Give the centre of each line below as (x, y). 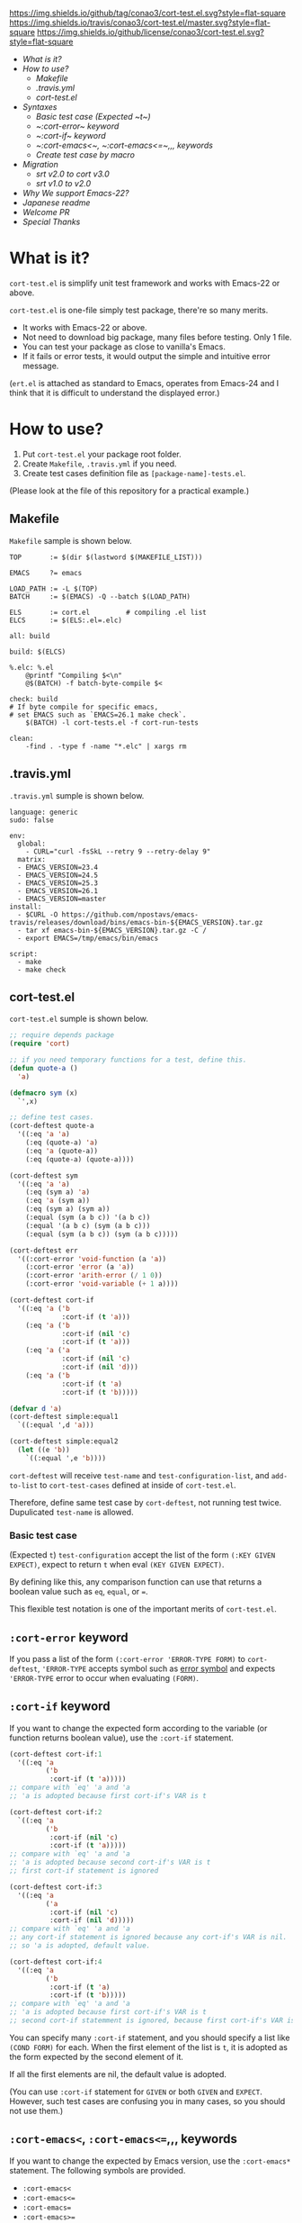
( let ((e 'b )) (44, 1450)
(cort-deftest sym (44, 1175)
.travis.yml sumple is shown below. (77, 795)
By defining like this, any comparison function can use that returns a (136, 1582)
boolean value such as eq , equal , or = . (79, 1592)
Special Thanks (51, 221)
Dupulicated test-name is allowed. (71, 1512)
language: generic (44, 812)
